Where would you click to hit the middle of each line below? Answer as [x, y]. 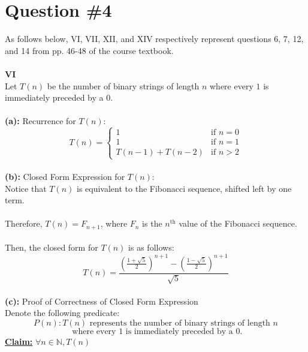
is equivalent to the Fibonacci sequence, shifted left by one [184, 188]
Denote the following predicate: [62, 313]
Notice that [26, 188]
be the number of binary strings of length [123, 85]
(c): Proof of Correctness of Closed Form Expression [102, 301]
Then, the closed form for [52, 247]
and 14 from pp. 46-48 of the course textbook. [89, 50]
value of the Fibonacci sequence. [238, 223]
